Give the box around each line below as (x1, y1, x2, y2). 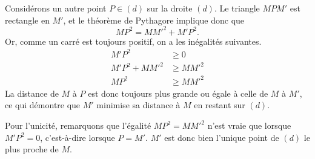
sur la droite (147, 2, 193, 14)
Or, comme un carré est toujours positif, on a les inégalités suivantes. (5, 34, 262, 47)
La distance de (5, 86, 59, 99)
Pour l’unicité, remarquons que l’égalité (5, 119, 151, 132)
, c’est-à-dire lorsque (40, 131, 115, 143)
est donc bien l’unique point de (164, 131, 279, 143)
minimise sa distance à (96, 99, 181, 111)
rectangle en (5, 13, 50, 26)
